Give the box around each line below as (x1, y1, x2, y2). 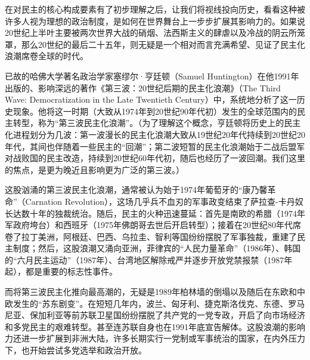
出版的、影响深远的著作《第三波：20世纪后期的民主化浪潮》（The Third (5, 81, 281, 94)
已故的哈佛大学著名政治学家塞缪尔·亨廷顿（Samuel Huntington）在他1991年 (5, 69, 299, 82)
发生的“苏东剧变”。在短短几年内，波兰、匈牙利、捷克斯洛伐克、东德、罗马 (13, 297, 305, 309)
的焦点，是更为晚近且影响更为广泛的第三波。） (5, 163, 184, 176)
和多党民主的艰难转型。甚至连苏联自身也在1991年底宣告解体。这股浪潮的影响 (5, 320, 305, 333)
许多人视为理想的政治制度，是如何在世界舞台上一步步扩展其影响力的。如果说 (5, 14, 305, 27)
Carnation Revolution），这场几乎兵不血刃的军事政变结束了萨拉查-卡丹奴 (25, 195, 303, 207)
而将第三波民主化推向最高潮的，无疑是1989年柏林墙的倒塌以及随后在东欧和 (5, 285, 297, 298)
